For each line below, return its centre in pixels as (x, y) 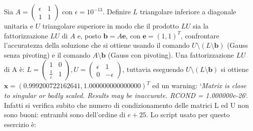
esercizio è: (20, 124)
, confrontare (200, 35)
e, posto (89, 35)
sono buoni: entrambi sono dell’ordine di (65, 115)
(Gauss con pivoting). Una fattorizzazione (171, 54)
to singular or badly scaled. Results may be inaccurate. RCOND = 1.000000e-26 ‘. (126, 95)
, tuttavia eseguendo (153, 69)
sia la (200, 26)
